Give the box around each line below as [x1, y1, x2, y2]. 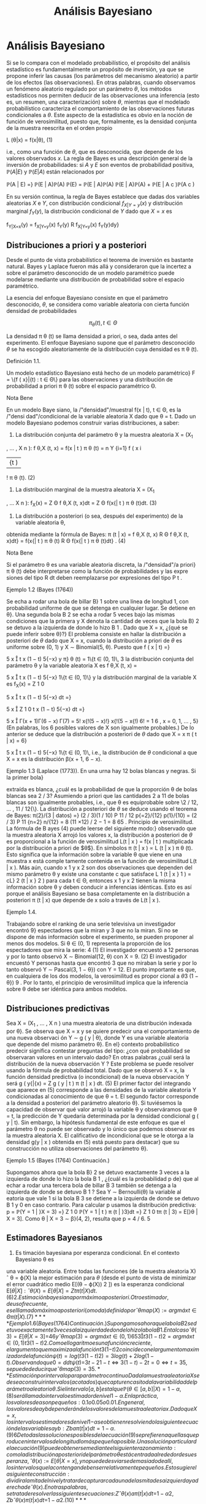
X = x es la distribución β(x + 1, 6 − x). [6, 756, 102, 763]
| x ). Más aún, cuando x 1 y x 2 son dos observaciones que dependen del [6, 864, 193, 872]
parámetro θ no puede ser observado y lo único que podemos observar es [6, 1125, 195, 1132]
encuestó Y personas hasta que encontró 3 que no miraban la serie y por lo [6, 959, 197, 967]
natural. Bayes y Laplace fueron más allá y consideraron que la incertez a [6, 263, 192, 270]
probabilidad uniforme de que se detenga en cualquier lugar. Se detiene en [6, 604, 196, 612]
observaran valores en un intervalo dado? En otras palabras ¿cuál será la [6, 1053, 190, 1061]
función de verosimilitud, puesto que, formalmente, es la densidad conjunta [6, 118, 197, 125]
